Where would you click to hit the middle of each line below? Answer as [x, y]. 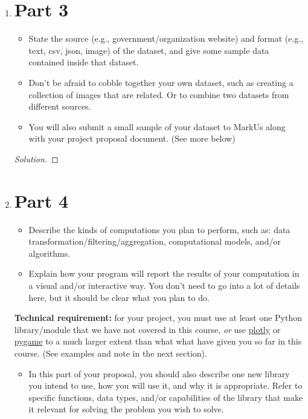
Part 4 [41, 200]
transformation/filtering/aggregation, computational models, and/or [155, 241]
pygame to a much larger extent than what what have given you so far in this [158, 341]
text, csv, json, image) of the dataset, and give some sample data [149, 50]
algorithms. [50, 253]
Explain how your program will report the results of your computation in [164, 273]
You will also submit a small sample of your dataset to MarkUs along [157, 126]
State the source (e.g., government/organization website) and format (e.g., [166, 38]
